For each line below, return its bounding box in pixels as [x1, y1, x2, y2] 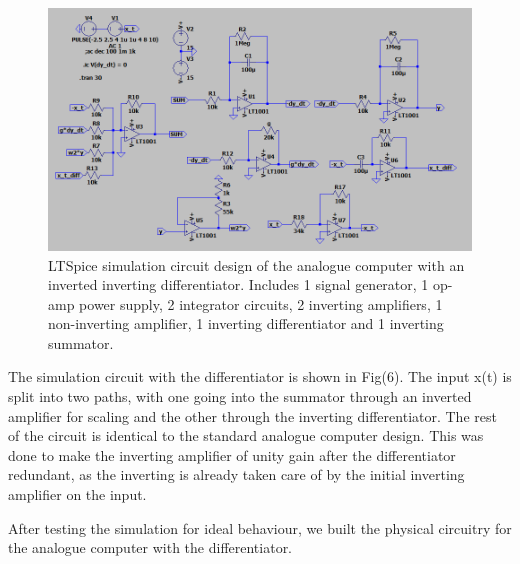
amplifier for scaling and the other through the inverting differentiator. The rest [8, 405, 497, 426]
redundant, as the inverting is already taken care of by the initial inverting [8, 464, 465, 485]
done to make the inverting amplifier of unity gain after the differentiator [8, 444, 456, 465]
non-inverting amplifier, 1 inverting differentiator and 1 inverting [48, 313, 444, 334]
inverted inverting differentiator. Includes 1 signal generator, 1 [48, 274, 429, 295]
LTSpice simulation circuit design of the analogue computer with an [48, 254, 465, 275]
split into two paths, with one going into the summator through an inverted [8, 386, 472, 407]
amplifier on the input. [8, 484, 147, 505]
